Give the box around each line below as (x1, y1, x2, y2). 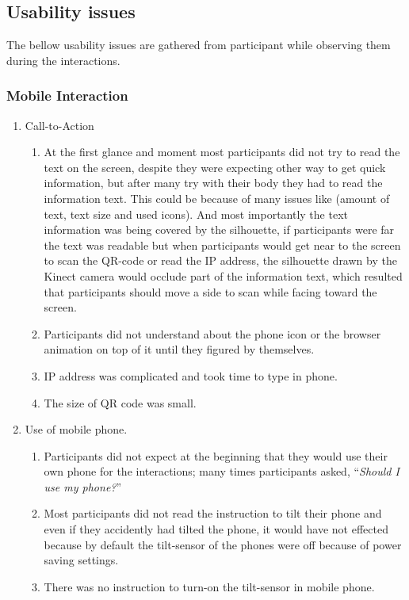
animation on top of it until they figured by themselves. (44, 341, 315, 357)
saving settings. (44, 552, 119, 568)
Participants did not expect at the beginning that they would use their (44, 447, 388, 464)
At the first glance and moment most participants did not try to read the (44, 143, 400, 160)
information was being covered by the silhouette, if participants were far (44, 221, 395, 238)
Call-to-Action (25, 117, 94, 133)
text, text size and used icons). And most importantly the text (44, 205, 348, 222)
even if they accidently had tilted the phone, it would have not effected (44, 521, 388, 537)
